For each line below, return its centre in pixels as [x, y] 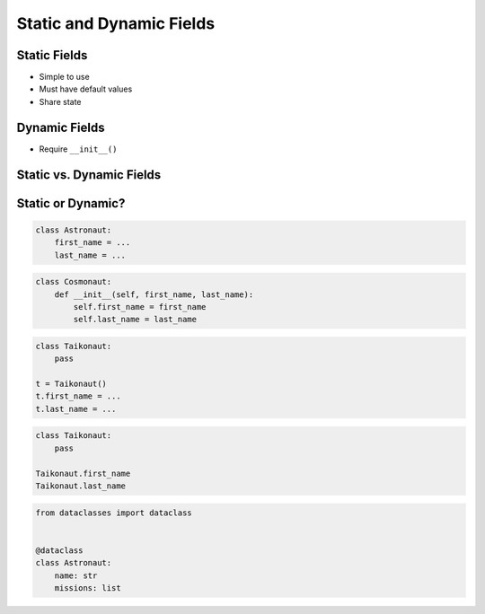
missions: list [88, 588]
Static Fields [52, 55]
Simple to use [64, 77]
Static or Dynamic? [71, 203]
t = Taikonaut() [71, 384]
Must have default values [86, 89]
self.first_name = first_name [140, 307]
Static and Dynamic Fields [116, 23]
